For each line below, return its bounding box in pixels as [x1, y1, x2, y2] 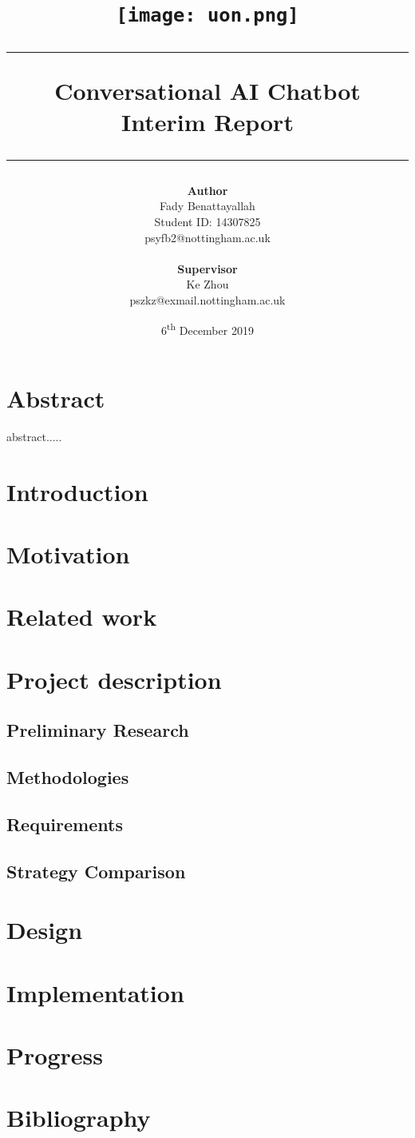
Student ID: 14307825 [154, 213, 261, 230]
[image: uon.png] [116, 4, 299, 27]
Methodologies [6, 765, 129, 790]
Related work [6, 600, 157, 633]
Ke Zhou [186, 276, 229, 292]
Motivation [6, 537, 130, 570]
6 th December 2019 [161, 319, 254, 338]
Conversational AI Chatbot [54, 74, 361, 106]
